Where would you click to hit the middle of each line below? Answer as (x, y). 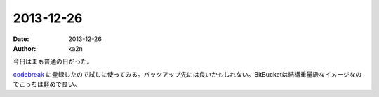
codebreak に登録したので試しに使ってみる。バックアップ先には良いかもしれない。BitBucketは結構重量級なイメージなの (187, 74)
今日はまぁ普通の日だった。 (53, 61)
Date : (21, 39)
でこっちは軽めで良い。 (47, 84)
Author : (25, 48)
